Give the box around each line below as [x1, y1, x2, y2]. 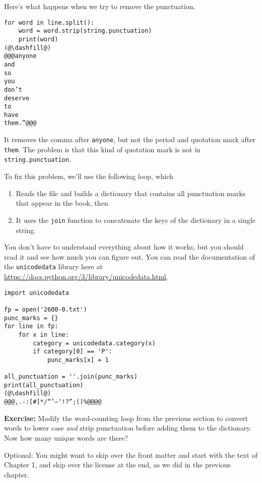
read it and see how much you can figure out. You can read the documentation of [4, 251, 255, 262]
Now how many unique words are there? [4, 432, 128, 443]
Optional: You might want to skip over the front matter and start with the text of [4, 449, 258, 460]
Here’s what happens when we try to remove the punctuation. [4, 1, 195, 11]
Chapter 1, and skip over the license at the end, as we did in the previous [4, 459, 231, 470]
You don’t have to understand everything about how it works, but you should [4, 241, 244, 252]
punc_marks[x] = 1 [47, 356, 109, 364]
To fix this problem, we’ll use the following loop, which [4, 171, 173, 182]
